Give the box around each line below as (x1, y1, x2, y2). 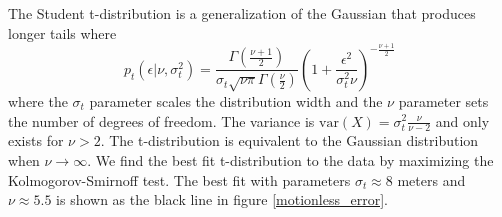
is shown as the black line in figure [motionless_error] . (56, 189, 388, 210)
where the (8, 90, 68, 111)
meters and (397, 169, 466, 190)
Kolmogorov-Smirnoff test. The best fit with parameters (8, 169, 351, 190)
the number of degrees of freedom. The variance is (8, 110, 315, 131)
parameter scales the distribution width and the (89, 90, 383, 111)
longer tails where (8, 22, 117, 43)
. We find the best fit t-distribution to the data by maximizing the (87, 149, 494, 170)
